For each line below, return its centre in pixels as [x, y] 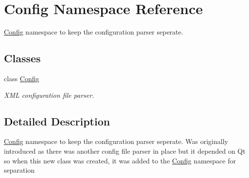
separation [19, 170]
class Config [22, 78]
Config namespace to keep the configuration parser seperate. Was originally [116, 141]
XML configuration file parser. [49, 95]
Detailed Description [57, 121]
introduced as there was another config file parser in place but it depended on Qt [125, 151]
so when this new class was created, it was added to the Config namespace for [120, 160]
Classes [22, 58]
